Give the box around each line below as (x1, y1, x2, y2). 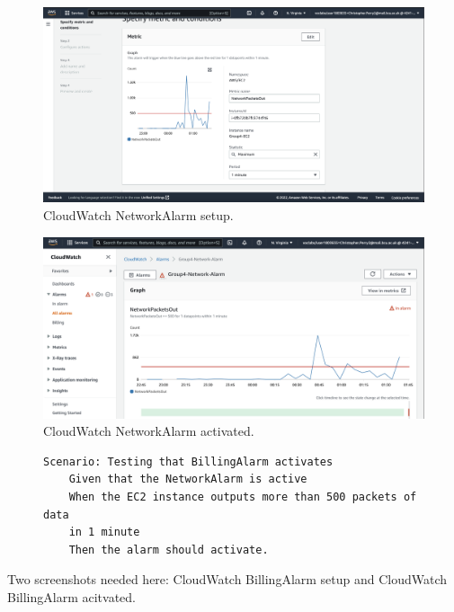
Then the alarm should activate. (68, 543, 269, 556)
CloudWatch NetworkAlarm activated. (43, 421, 254, 440)
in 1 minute (68, 526, 140, 539)
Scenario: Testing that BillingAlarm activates (43, 455, 334, 468)
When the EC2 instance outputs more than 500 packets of (68, 491, 417, 503)
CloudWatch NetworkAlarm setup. (43, 205, 234, 224)
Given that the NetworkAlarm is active (68, 473, 307, 486)
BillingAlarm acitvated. (7, 587, 136, 606)
